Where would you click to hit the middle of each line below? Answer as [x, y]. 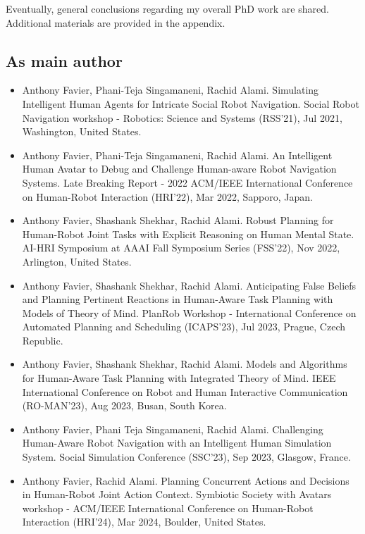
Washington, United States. [82, 131]
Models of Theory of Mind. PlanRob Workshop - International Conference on [189, 312]
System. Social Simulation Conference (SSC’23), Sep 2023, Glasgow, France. [186, 457]
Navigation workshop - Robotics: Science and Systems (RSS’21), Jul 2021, [182, 117]
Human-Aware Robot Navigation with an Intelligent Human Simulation [177, 443]
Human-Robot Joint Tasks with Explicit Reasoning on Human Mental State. [188, 234]
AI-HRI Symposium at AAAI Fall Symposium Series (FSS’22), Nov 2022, [181, 248]
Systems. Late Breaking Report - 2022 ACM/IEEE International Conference [187, 182]
